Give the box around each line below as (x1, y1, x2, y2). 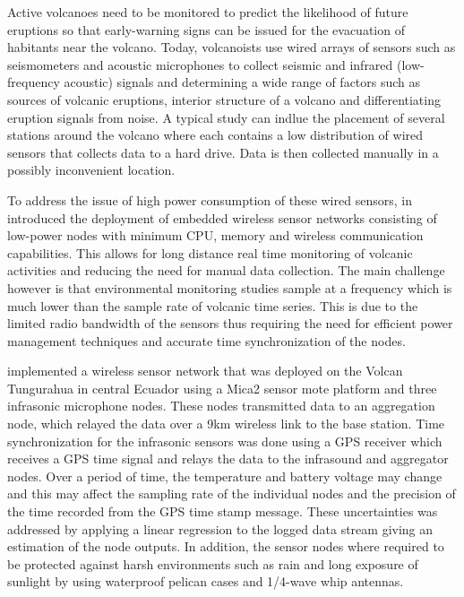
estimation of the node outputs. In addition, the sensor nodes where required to (7, 537, 444, 556)
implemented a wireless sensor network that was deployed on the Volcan (7, 361, 403, 380)
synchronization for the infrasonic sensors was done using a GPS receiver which (7, 431, 443, 450)
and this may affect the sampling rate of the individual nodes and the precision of (7, 484, 456, 503)
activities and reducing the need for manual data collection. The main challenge (7, 261, 445, 280)
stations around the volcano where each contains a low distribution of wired (7, 125, 424, 144)
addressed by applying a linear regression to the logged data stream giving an (7, 519, 434, 538)
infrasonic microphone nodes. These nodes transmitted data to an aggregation (7, 396, 435, 415)
